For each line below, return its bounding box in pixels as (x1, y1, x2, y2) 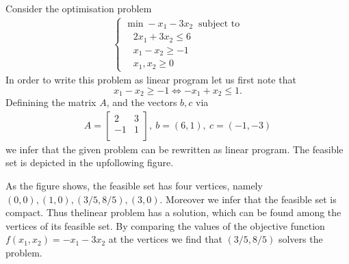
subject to (198, 18, 240, 29)
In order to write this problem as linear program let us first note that (5, 72, 296, 87)
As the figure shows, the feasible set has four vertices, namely (5, 178, 263, 192)
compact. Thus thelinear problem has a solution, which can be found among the (5, 205, 341, 220)
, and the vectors (106, 95, 177, 109)
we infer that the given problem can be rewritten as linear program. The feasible (5, 142, 344, 156)
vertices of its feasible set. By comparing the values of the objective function (5, 218, 325, 233)
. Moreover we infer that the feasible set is (159, 192, 337, 206)
